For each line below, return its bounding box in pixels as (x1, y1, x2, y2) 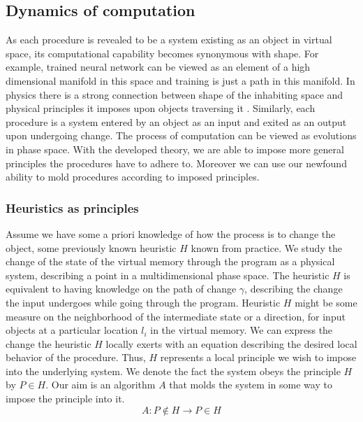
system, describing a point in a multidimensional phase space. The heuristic (6, 267, 329, 282)
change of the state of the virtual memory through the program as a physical (6, 254, 335, 269)
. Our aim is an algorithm (45, 377, 156, 392)
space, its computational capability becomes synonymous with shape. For (6, 45, 319, 60)
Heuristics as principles (6, 199, 139, 216)
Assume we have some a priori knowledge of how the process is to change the (6, 226, 336, 241)
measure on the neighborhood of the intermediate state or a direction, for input (6, 309, 346, 323)
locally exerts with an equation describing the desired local (105, 336, 357, 351)
